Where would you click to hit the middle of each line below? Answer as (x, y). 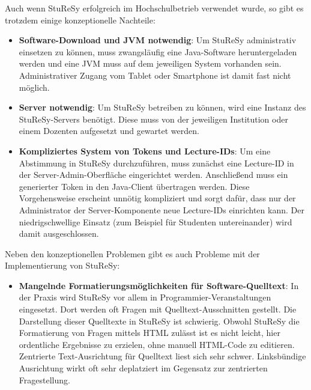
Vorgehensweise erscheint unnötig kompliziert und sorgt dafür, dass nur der (157, 198)
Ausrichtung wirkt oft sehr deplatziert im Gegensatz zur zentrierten (143, 368)
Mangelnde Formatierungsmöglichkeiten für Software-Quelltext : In (159, 285)
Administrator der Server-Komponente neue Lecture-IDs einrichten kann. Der (162, 209)
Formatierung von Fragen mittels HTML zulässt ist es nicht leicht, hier (149, 333)
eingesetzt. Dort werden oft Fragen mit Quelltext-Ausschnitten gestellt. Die (158, 309)
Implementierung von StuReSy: (62, 265)
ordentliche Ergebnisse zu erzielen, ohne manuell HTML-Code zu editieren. (157, 344)
